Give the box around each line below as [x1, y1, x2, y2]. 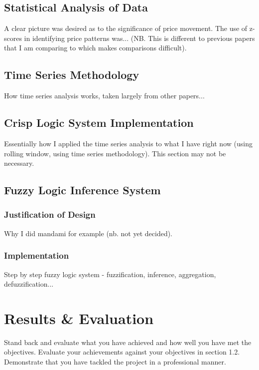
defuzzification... [4, 279, 54, 289]
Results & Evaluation [4, 308, 154, 328]
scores [4, 32, 22, 43]
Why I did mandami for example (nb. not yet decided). [4, 228, 173, 238]
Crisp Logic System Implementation [4, 115, 194, 130]
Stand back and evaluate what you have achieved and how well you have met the [4, 337, 252, 347]
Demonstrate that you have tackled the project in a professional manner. [4, 357, 226, 367]
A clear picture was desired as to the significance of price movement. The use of [4, 23, 248, 33]
